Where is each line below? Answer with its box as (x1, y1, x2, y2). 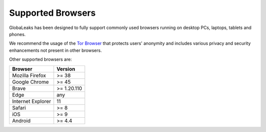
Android (12, 117, 31, 124)
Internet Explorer (12, 98, 51, 104)
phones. (9, 31, 26, 37)
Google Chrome (12, 78, 49, 85)
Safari (12, 104, 26, 111)
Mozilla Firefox (12, 72, 46, 79)
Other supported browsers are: (9, 57, 72, 63)
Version (56, 66, 75, 72)
